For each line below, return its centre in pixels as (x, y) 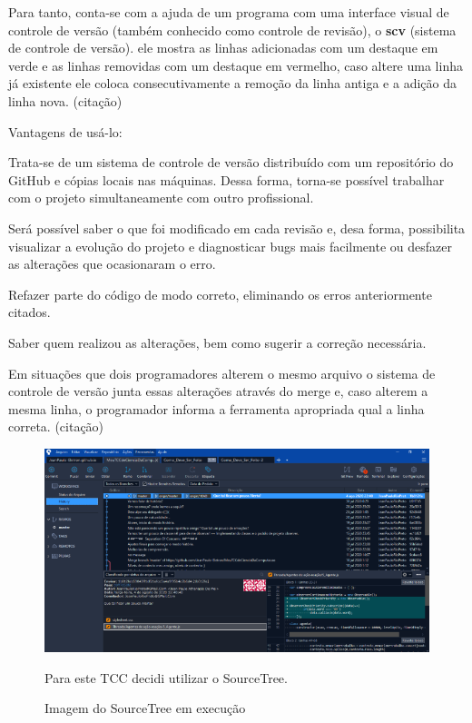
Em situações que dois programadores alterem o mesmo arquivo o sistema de (222, 373)
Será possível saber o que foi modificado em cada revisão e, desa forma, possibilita (237, 228)
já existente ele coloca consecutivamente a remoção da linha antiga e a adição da (233, 83)
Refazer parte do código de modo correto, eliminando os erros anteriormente (220, 294)
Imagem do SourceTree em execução (145, 708)
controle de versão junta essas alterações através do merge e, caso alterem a (218, 391)
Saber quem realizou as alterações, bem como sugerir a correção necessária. (217, 342)
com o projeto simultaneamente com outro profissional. (161, 198)
